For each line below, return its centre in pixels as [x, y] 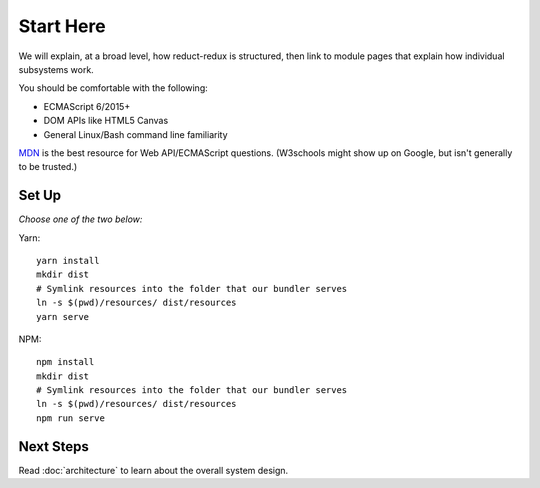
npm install [65, 362]
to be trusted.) [48, 167]
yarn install [68, 260]
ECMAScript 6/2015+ [87, 106]
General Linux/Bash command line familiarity [136, 134]
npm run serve [70, 418]
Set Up [40, 195]
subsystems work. [56, 69]
